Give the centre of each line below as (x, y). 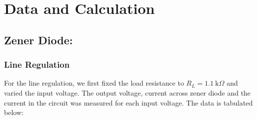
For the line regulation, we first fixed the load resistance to (94, 83)
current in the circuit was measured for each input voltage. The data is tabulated (128, 102)
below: (14, 112)
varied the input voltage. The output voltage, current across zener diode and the (127, 92)
